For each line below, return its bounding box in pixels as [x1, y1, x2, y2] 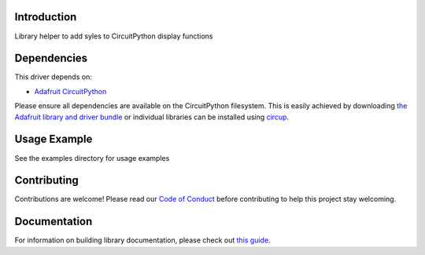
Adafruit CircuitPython [34, 86, 107, 96]
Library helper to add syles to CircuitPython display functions [14, 31, 213, 41]
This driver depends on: [14, 72, 92, 82]
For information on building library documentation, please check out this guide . [14, 235, 271, 245]
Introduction [14, 10, 77, 24]
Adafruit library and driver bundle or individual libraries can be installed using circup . [14, 112, 290, 122]
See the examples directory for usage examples [14, 153, 170, 162]
